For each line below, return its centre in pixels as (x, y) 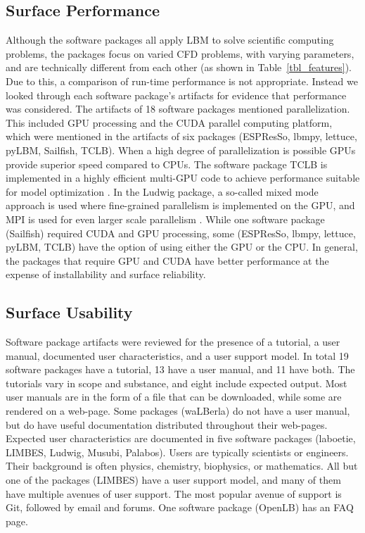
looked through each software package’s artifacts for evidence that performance (176, 95)
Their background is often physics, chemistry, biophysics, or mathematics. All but (182, 466)
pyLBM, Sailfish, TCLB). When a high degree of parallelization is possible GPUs (181, 150)
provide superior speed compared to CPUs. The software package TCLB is (167, 164)
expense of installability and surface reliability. (106, 274)
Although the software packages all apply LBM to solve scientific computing (170, 40)
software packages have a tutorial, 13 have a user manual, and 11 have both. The (180, 369)
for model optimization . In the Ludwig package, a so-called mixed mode (162, 191)
